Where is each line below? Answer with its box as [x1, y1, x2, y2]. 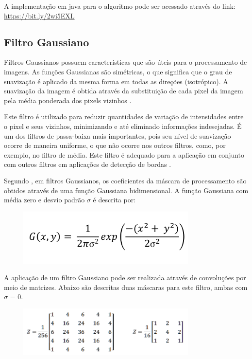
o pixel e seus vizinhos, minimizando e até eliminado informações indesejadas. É [4, 121, 242, 131]
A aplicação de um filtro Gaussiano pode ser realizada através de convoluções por [4, 272, 246, 283]
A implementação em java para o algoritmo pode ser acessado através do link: [4, 1, 235, 11]
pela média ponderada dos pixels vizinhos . [4, 95, 132, 105]
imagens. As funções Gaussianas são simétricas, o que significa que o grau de [4, 66, 232, 76]
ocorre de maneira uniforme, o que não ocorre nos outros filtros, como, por [4, 140, 226, 150]
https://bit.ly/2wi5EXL [4, 10, 75, 20]
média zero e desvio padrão [4, 195, 85, 205]
